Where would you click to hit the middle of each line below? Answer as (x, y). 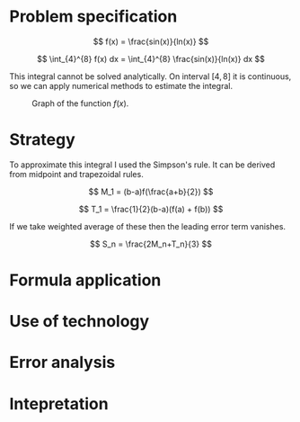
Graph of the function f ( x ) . (80, 103)
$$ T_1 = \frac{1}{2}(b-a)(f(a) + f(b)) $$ (151, 209)
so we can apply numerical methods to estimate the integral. (121, 85)
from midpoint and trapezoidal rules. (76, 174)
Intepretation (59, 404)
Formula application (85, 280)
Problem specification (93, 17)
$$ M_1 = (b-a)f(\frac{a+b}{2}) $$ (151, 192)
